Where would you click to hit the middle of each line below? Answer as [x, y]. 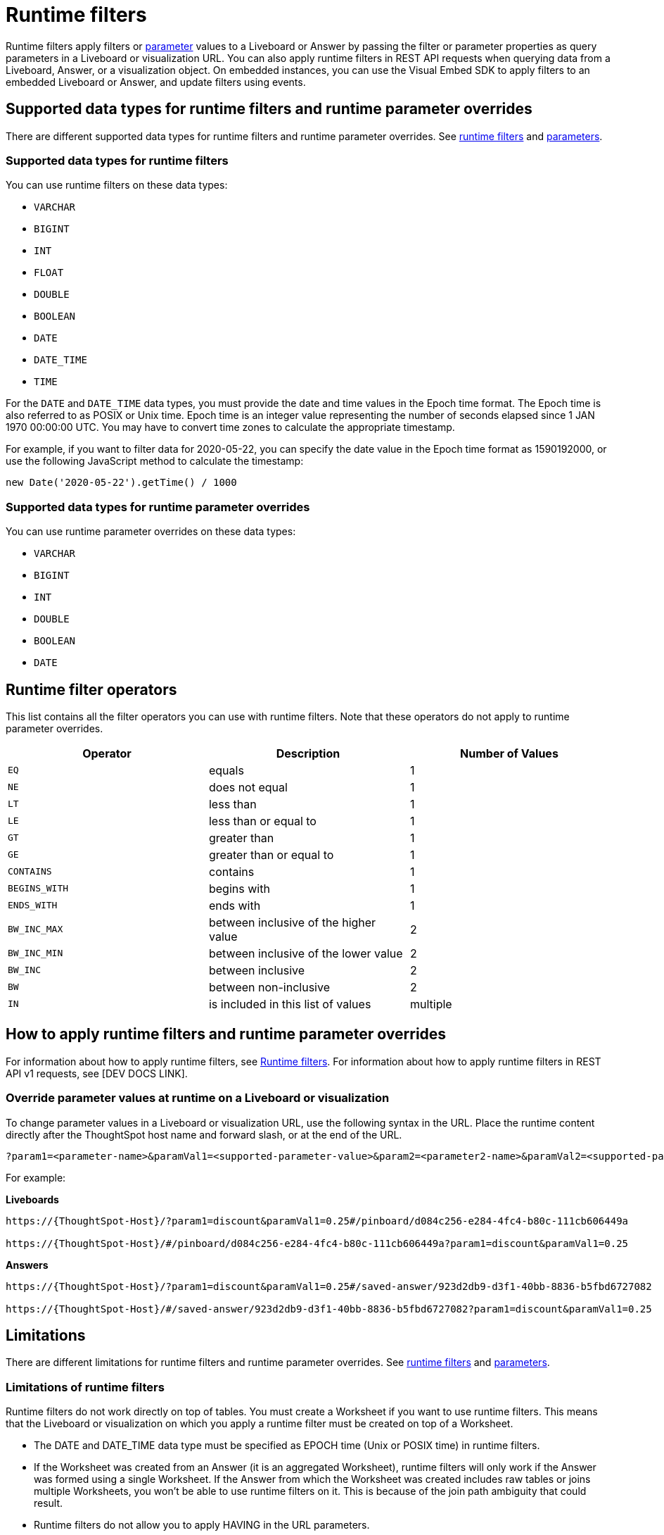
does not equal [248, 787]
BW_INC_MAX [36, 929]
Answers [27, 1265]
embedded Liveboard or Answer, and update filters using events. [156, 82]
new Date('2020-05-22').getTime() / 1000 [121, 483]
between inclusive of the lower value [306, 953]
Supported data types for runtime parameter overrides [158, 507]
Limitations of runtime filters [85, 1387]
